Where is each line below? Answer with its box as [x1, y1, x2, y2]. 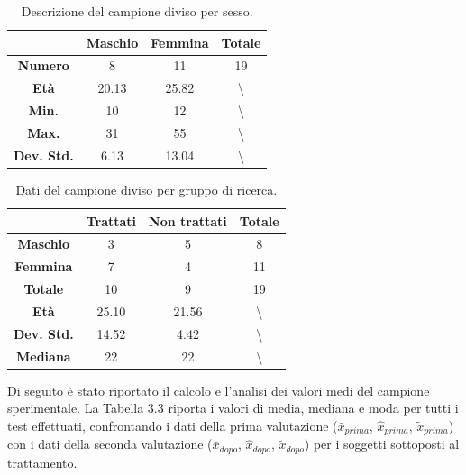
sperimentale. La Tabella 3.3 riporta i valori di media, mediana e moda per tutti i [7, 398, 459, 417]
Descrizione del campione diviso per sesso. [21, 2, 253, 20]
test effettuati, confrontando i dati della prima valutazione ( [7, 416, 338, 434]
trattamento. [7, 452, 78, 471]
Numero [17, 56, 69, 75]
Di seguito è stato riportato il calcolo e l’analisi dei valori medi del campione [7, 380, 430, 399]
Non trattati [149, 211, 227, 230]
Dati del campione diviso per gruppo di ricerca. [15, 179, 278, 198]
